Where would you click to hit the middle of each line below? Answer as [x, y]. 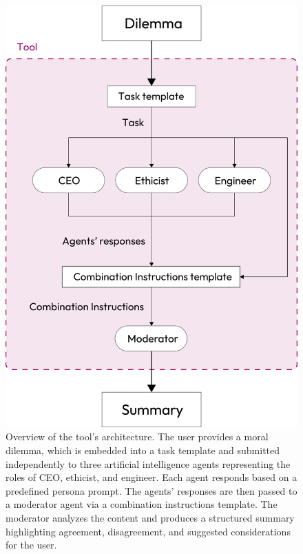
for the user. [31, 545]
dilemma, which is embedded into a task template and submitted [143, 450]
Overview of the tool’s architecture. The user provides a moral [137, 437]
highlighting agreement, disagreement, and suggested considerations [148, 531]
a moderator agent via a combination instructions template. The [142, 504]
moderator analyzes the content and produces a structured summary [150, 517]
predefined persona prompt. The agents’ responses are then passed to [151, 490]
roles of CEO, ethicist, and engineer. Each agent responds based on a [151, 477]
